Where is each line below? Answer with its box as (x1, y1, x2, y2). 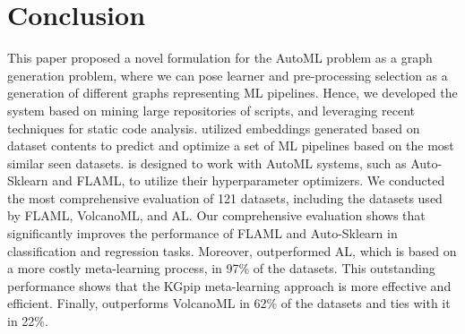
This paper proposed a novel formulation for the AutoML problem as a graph (7, 48, 433, 67)
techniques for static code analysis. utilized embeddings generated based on (7, 118, 420, 137)
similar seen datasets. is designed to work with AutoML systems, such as (7, 153, 407, 172)
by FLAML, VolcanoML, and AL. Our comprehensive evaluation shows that (7, 206, 426, 225)
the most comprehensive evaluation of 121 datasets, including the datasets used (7, 188, 443, 207)
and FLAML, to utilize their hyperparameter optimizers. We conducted (52, 171, 445, 190)
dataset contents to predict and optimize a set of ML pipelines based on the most (7, 136, 454, 155)
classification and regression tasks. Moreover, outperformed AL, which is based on (7, 241, 457, 260)
